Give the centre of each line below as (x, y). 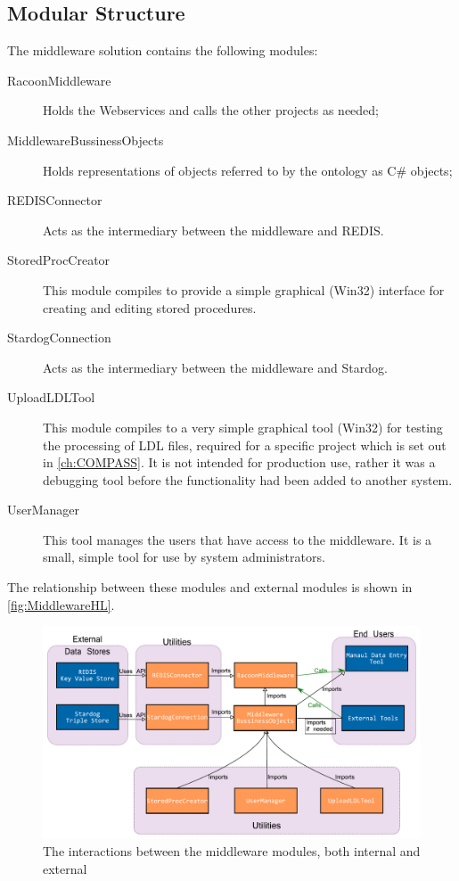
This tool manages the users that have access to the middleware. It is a (238, 539)
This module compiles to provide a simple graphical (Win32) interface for (244, 289)
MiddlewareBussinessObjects (86, 140)
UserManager (44, 510)
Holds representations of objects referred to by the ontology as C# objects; (248, 170)
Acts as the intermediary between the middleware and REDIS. (213, 230)
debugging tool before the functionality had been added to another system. (248, 479)
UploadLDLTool (51, 397)
